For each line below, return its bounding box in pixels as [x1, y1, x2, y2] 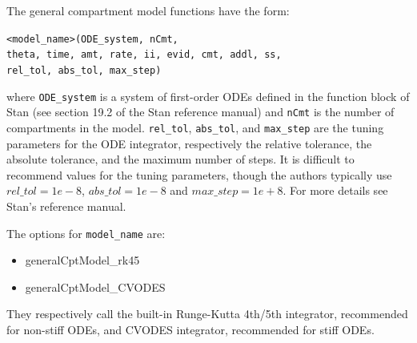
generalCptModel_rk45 [25, 252, 140, 268]
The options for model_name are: [6, 224, 166, 241]
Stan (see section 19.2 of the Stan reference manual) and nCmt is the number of [6, 103, 395, 120]
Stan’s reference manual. [6, 197, 126, 214]
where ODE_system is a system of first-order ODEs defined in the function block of [6, 87, 410, 104]
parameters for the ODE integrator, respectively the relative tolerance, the [6, 135, 372, 151]
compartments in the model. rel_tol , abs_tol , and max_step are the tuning [6, 119, 384, 135]
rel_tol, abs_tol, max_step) [6, 64, 162, 76]
